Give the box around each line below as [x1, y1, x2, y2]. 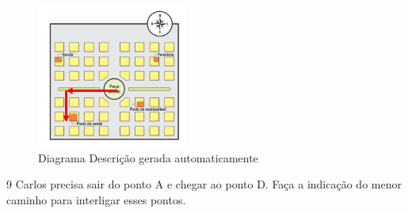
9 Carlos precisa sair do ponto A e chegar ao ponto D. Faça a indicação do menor [6, 176, 402, 192]
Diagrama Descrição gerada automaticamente [38, 149, 258, 165]
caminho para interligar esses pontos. [6, 192, 186, 208]
